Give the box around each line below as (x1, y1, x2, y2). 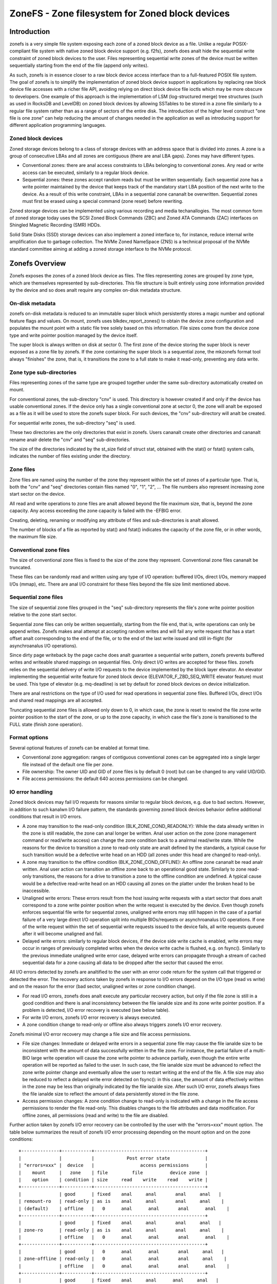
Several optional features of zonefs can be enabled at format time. (9, 745, 150, 751)
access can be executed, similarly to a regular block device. (22, 169, 149, 176)
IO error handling (9, 788, 53, 796)
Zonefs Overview (9, 259, 66, 268)
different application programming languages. (9, 122, 106, 128)
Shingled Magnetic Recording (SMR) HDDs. (9, 222, 101, 228)
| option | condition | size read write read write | (18, 1177, 208, 1182)
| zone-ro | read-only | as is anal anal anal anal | (18, 1227, 224, 1233)
